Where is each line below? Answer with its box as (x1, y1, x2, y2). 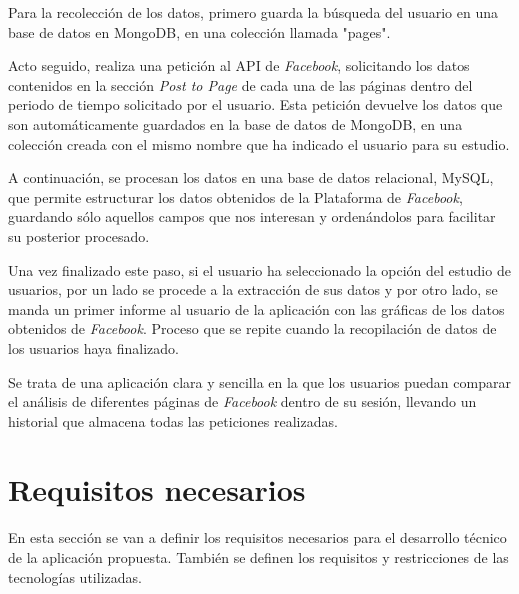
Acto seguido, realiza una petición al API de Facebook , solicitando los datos (8, 55, 470, 76)
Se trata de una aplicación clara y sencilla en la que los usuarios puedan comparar (8, 371, 511, 392)
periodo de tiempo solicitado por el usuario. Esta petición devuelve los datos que (8, 94, 503, 115)
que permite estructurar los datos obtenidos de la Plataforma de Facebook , (8, 186, 463, 207)
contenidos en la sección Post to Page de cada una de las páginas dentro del (8, 74, 473, 95)
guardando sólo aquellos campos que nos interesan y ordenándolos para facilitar (8, 206, 496, 227)
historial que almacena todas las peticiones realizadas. (8, 410, 338, 431)
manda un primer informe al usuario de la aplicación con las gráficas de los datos (8, 298, 505, 319)
